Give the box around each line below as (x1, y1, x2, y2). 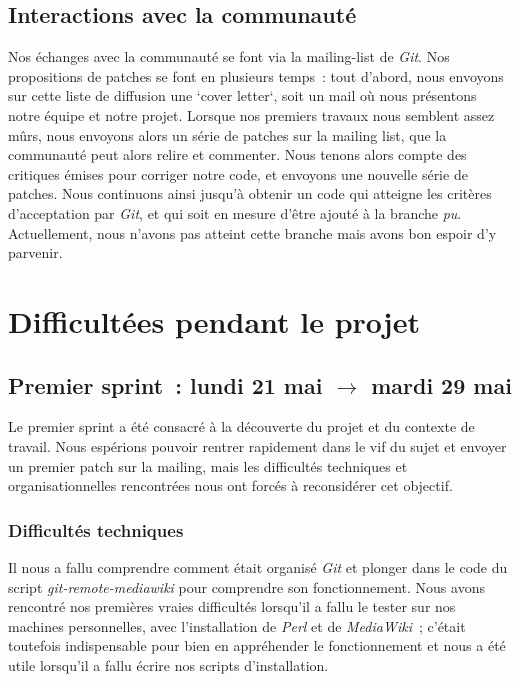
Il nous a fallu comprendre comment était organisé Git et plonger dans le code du (8, 556, 508, 577)
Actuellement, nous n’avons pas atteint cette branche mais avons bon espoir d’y (8, 222, 497, 243)
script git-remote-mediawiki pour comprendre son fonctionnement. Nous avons (8, 576, 485, 597)
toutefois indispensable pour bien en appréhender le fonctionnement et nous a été (8, 635, 506, 656)
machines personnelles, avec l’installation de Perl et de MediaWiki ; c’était (8, 615, 466, 636)
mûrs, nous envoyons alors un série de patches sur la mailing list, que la (8, 124, 447, 145)
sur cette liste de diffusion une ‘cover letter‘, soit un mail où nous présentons (8, 85, 477, 106)
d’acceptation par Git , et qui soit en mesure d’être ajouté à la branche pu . (8, 202, 462, 223)
